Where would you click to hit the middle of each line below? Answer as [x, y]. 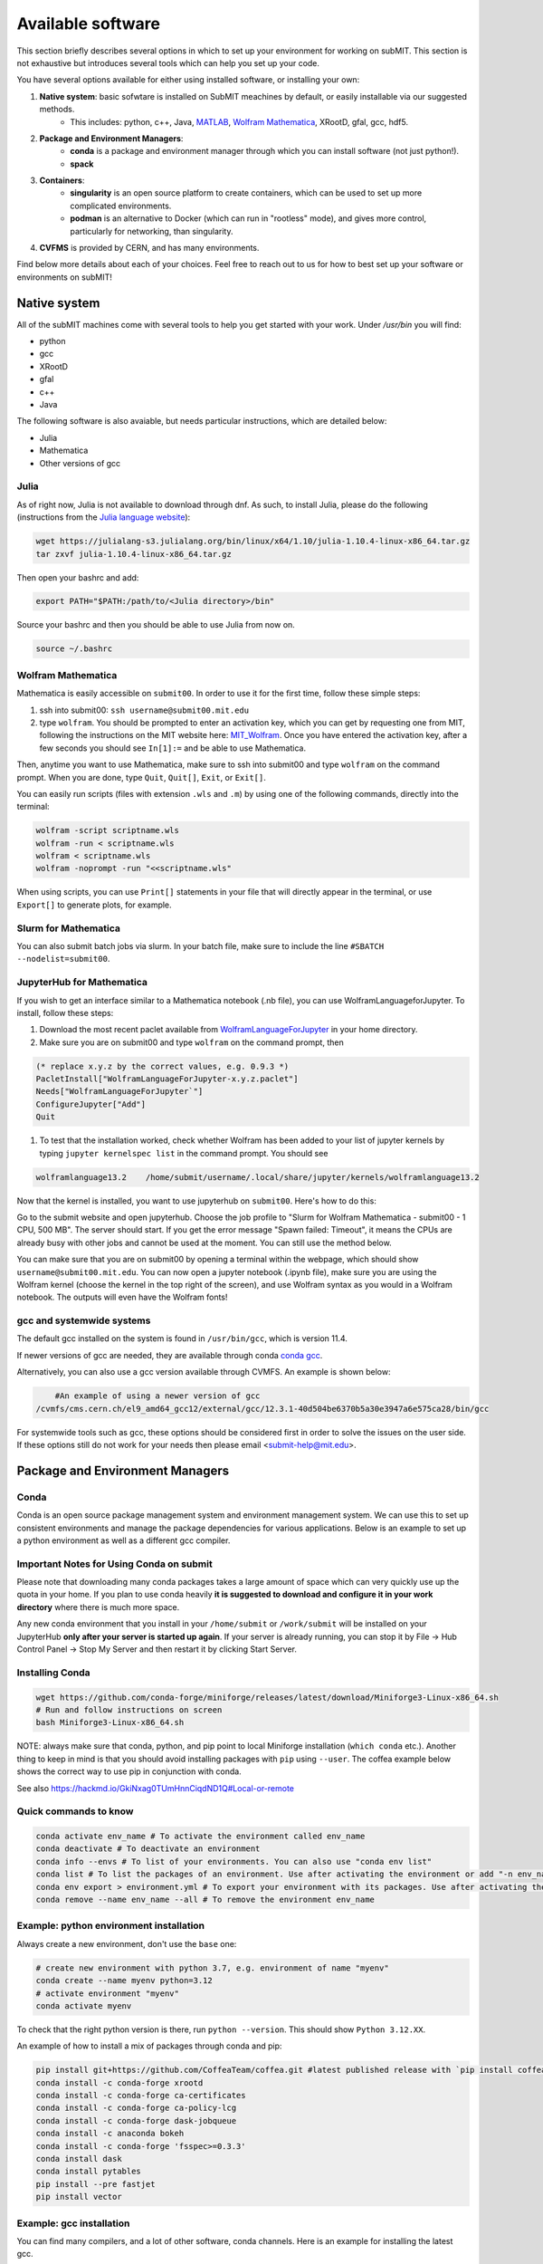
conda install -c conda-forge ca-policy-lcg [136, 2108]
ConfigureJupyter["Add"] [91, 1104]
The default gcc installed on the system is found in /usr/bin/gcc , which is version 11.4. [182, 1338]
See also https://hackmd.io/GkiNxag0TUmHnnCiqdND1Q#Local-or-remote [155, 1788]
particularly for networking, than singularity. [152, 231]
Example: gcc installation [73, 2223]
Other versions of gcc [80, 463]
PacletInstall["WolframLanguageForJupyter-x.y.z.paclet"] [167, 1079]
